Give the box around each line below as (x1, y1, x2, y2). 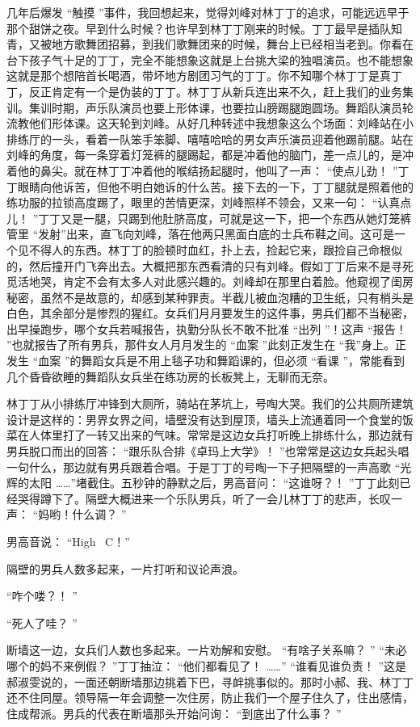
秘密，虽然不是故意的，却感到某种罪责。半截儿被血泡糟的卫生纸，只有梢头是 (6, 288, 414, 305)
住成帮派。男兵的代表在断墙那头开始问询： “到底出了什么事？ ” (6, 704, 342, 721)
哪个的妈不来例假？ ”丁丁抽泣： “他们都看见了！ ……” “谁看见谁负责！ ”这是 (6, 657, 407, 674)
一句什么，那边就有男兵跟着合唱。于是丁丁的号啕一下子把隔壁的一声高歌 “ (6, 458, 401, 475)
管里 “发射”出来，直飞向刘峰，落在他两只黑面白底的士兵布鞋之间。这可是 (6, 225, 394, 242)
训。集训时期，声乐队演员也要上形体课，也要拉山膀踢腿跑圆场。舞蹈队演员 (6, 99, 402, 116)
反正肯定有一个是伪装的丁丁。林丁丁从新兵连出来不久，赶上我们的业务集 (28, 82, 414, 99)
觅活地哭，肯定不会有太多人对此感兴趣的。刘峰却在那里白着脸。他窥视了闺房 (6, 273, 414, 290)
